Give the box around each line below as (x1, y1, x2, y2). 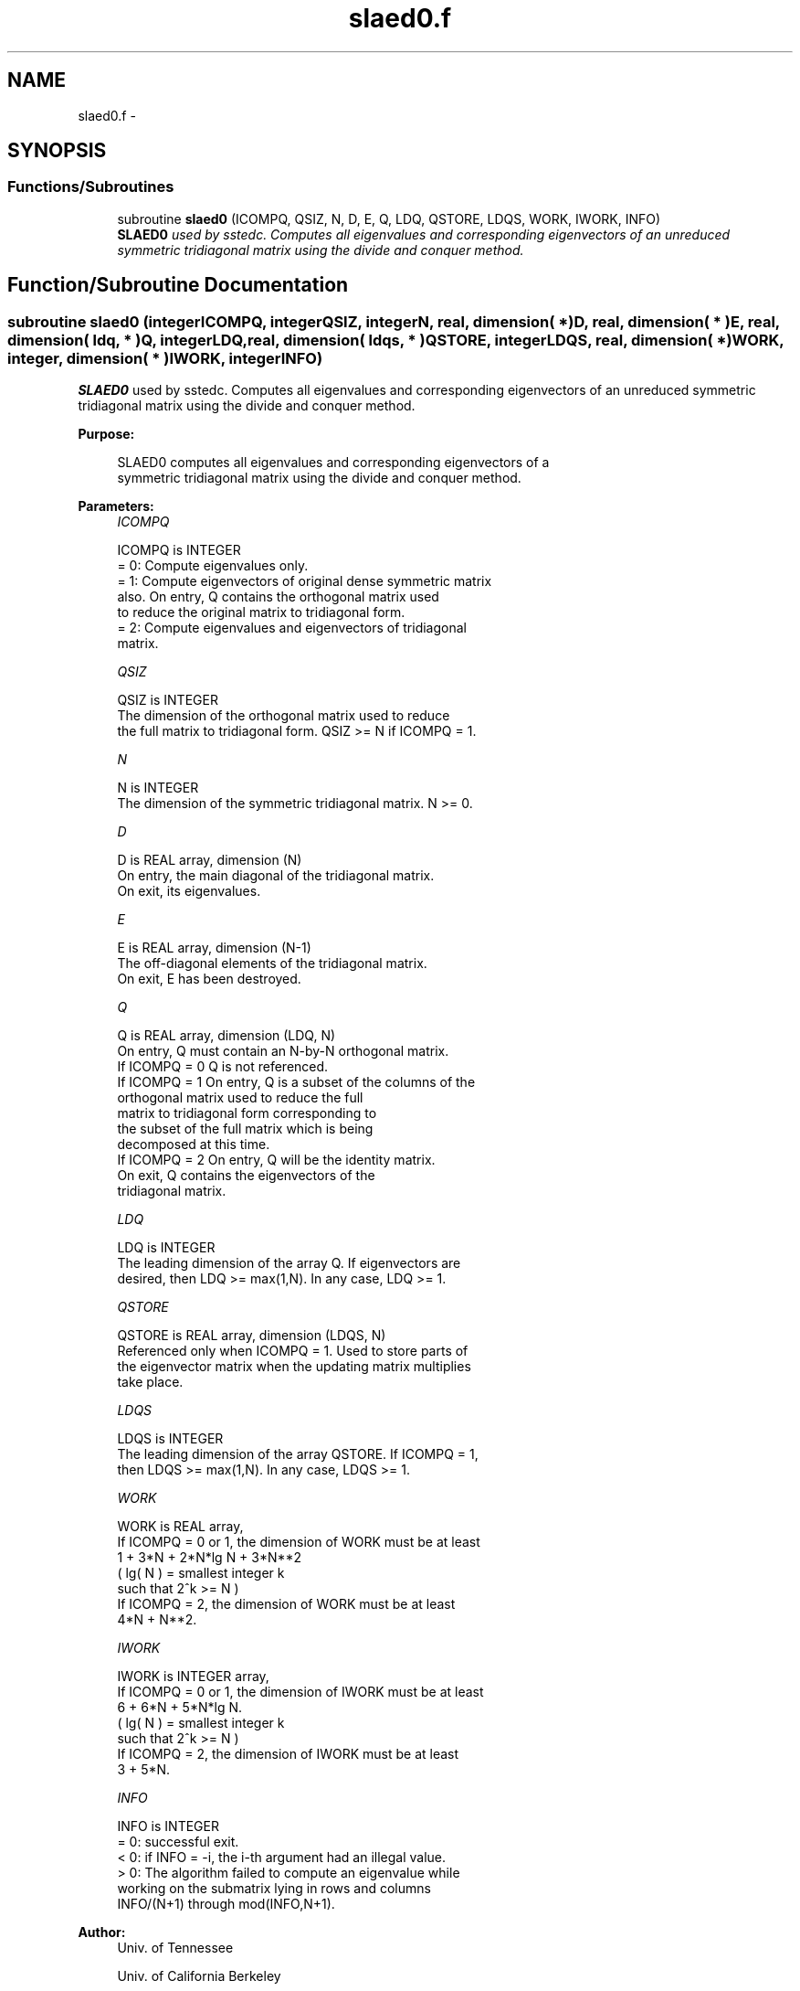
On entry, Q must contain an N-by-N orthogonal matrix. (117, 1043, 449, 1059)
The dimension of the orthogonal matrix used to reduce (117, 708, 450, 724)
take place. (117, 1374, 184, 1390)
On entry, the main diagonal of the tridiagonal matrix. (117, 868, 435, 884)
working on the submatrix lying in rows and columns (117, 1880, 431, 1897)
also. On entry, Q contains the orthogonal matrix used (117, 589, 439, 605)
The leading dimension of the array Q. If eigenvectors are (117, 1255, 461, 1272)
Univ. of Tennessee (117, 1940, 234, 1956)
